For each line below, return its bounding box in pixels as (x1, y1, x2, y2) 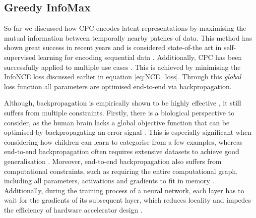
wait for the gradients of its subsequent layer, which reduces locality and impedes (4, 195, 251, 205)
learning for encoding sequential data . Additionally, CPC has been (38, 52, 242, 62)
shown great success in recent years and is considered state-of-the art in (4, 42, 222, 53)
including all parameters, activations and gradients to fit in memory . (4, 175, 214, 186)
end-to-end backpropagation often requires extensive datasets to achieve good (4, 146, 240, 157)
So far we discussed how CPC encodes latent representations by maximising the (4, 23, 247, 33)
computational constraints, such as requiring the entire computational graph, (4, 165, 238, 176)
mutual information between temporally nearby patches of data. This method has (4, 32, 252, 43)
